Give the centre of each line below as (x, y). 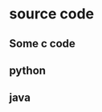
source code (52, 14)
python (28, 70)
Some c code (42, 44)
